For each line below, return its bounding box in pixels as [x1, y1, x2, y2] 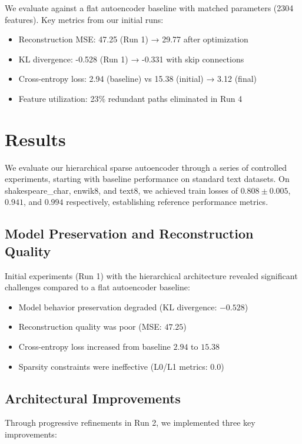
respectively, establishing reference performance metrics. [66, 196, 268, 208]
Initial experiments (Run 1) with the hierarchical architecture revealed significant [5, 269, 298, 281]
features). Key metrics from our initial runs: [5, 13, 164, 25]
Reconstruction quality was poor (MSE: [18, 320, 162, 333]
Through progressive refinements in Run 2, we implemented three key [5, 416, 255, 429]
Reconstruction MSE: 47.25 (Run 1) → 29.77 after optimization [18, 33, 248, 45]
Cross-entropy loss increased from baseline [18, 340, 171, 353]
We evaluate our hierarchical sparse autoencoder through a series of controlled [5, 161, 287, 173]
